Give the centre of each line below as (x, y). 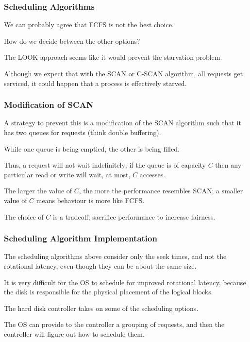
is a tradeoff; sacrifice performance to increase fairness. (134, 216)
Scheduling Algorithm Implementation (81, 238)
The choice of (24, 216)
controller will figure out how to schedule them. (74, 333)
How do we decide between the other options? (72, 41)
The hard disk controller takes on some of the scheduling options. (101, 308)
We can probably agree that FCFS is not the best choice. (89, 25)
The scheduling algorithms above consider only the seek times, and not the (115, 256)
